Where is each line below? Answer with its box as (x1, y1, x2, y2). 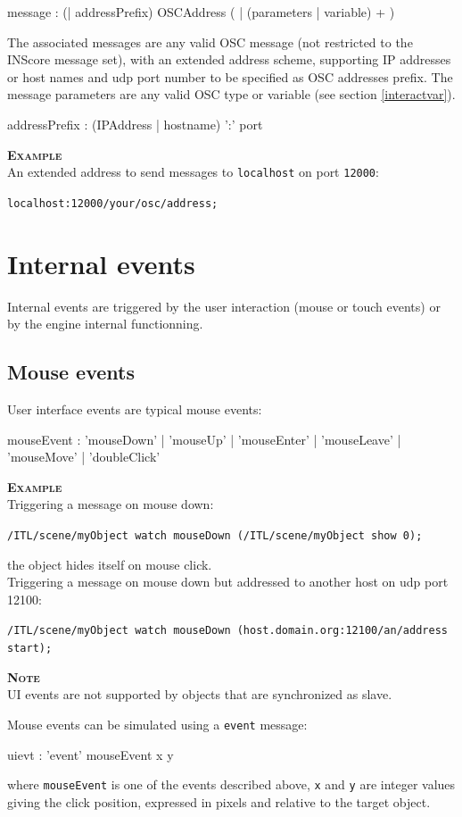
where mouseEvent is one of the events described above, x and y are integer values (7, 775, 456, 794)
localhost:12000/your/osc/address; (7, 196, 219, 210)
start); (7, 642, 53, 655)
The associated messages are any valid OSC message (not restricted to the (7, 32, 413, 51)
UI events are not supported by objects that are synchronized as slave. (7, 685, 392, 704)
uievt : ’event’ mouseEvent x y (7, 745, 174, 763)
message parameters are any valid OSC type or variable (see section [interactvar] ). (7, 85, 456, 104)
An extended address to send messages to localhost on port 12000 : (7, 163, 379, 181)
